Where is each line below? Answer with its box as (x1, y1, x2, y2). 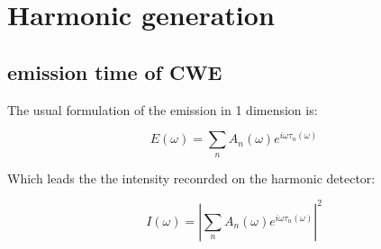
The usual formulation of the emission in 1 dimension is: (7, 100, 318, 119)
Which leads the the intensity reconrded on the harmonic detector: (7, 168, 376, 187)
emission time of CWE (7, 58, 222, 85)
